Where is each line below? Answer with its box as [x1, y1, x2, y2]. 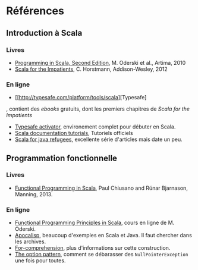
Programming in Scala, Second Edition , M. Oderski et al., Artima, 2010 [14, 59, 186, 66]
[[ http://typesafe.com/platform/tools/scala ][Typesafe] [14, 94, 147, 101]
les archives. [14, 238, 46, 245]
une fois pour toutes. [14, 257, 66, 264]
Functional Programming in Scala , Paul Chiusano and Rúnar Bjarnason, [14, 184, 188, 191]
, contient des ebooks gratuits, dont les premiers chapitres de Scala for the [6, 105, 190, 112]
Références [6, 4, 64, 18]
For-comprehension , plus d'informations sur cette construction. [14, 244, 171, 252]
